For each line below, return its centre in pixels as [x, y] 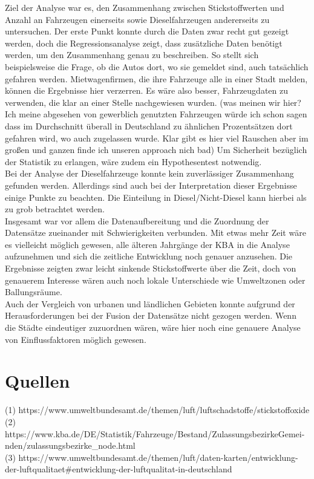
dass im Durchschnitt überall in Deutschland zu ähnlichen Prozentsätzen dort [149, 125]
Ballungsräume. [34, 292]
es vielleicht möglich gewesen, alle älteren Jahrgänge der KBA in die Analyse [147, 244]
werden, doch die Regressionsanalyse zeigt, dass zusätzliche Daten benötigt [144, 43]
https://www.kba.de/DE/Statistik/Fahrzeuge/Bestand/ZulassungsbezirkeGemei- [155, 433]
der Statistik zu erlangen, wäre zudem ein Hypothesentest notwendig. [133, 161]
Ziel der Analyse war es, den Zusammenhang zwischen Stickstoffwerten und [145, 7]
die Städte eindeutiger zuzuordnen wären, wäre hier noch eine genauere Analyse [153, 327]
